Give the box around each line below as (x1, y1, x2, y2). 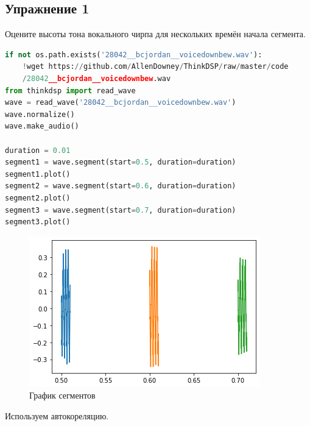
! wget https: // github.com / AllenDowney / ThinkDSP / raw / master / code (22, 62, 289, 71)
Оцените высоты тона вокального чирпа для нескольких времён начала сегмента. (5, 27, 306, 40)
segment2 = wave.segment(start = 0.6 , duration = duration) (5, 182, 236, 191)
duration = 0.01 (5, 146, 71, 155)
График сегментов (29, 389, 96, 402)
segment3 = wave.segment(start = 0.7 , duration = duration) (5, 205, 236, 215)
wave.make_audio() (5, 122, 79, 131)
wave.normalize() (5, 110, 75, 119)
